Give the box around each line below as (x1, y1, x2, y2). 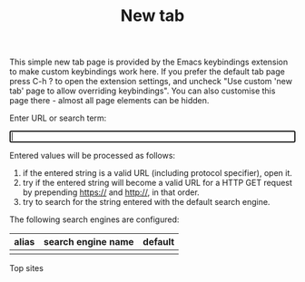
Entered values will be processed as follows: (9, 151, 175, 161)
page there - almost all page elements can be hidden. (9, 95, 210, 106)
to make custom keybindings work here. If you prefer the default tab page (9, 66, 286, 77)
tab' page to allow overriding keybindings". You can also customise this (9, 85, 276, 96)
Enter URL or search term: (9, 112, 107, 123)
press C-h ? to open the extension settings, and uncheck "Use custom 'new (9, 76, 293, 87)
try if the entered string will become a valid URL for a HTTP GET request (22, 178, 293, 189)
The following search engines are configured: (9, 214, 180, 225)
